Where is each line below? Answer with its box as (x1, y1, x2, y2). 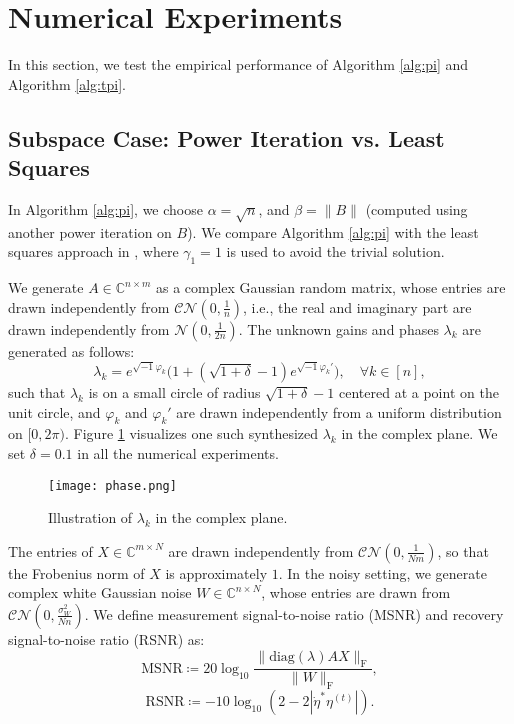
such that (8, 381, 66, 402)
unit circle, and (8, 401, 101, 422)
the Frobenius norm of (8, 562, 145, 583)
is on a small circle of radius (88, 381, 261, 402)
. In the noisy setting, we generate (278, 562, 487, 583)
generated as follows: (8, 340, 135, 361)
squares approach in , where (8, 241, 179, 262)
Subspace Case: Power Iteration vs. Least (8, 122, 445, 153)
